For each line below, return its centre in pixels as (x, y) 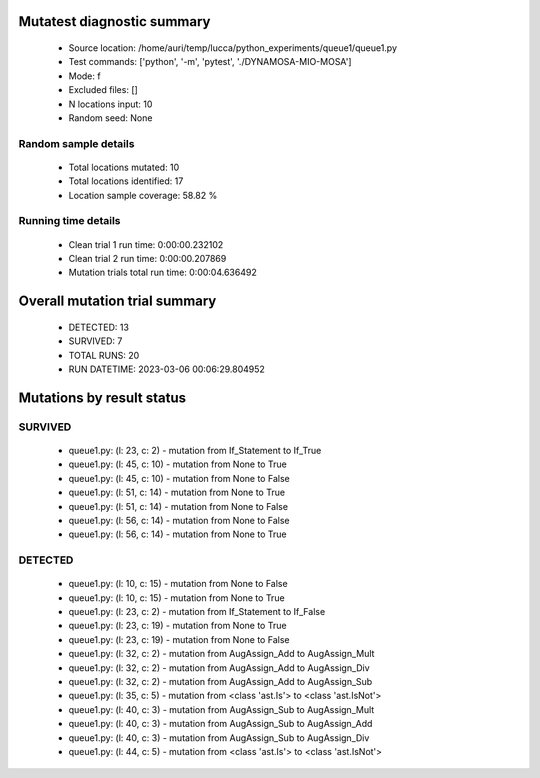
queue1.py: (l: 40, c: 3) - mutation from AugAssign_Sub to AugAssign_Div (219, 737)
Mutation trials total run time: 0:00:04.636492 (162, 272)
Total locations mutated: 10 (124, 167)
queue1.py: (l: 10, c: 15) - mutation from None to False (178, 584)
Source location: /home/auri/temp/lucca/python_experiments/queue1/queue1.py (233, 48)
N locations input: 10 (110, 104)
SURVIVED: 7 (95, 341)
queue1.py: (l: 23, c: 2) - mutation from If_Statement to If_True (195, 450)
